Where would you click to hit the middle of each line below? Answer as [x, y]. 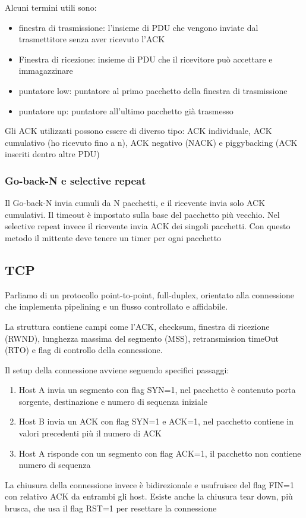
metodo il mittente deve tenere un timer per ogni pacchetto [113, 237]
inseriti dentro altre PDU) [52, 154]
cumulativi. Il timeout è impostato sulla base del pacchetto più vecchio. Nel [142, 214]
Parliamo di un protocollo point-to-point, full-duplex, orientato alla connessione [150, 294]
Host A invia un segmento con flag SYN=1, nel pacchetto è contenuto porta [157, 390]
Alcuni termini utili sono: [51, 7]
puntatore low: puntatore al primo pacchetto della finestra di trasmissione [153, 90]
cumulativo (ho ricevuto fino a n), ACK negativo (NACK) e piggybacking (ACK [151, 142]
